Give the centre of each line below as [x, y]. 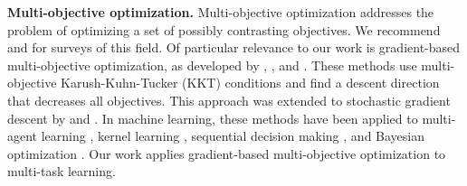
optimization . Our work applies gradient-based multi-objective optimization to [227, 153]
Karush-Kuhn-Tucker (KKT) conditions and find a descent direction [250, 83]
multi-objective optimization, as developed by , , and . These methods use [212, 65]
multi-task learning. [62, 171]
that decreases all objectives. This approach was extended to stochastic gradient [229, 100]
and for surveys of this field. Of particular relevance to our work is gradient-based [234, 47]
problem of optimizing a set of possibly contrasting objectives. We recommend [224, 29]
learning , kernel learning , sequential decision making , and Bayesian [233, 136]
